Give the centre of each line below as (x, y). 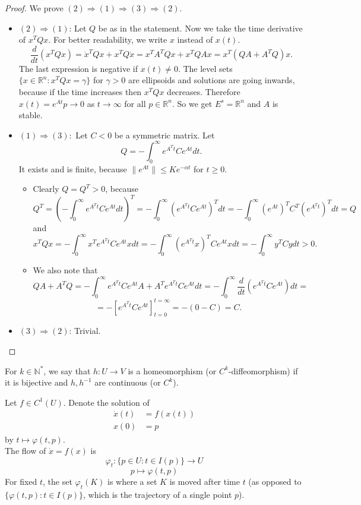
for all (135, 103)
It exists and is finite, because (73, 168)
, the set (58, 482)
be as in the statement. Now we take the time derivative (200, 28)
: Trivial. (85, 331)
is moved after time (205, 482)
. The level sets (205, 68)
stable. (31, 115)
